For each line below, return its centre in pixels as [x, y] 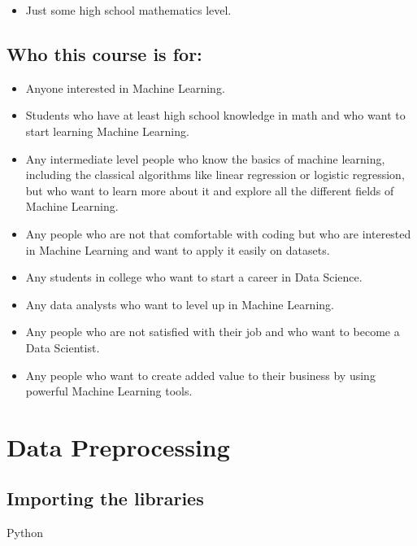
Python [25, 533]
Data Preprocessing [118, 446]
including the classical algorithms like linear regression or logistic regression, [215, 175]
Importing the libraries [105, 498]
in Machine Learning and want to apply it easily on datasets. [178, 249]
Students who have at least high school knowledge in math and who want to [215, 115]
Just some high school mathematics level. [128, 10]
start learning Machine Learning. [107, 131]
